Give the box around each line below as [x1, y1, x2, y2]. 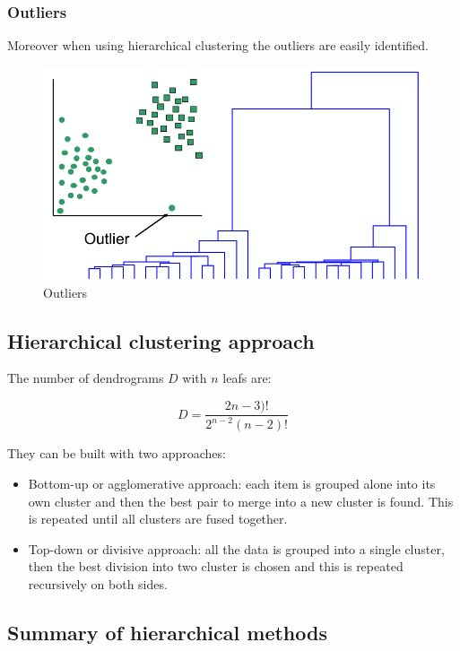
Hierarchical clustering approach [7, 326, 315, 354]
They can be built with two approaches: [7, 444, 226, 463]
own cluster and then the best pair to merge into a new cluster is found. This [28, 491, 454, 510]
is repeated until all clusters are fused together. [28, 509, 288, 528]
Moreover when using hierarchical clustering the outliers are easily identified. [7, 36, 429, 55]
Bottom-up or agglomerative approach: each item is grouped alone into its [28, 474, 436, 493]
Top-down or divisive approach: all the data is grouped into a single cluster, [28, 539, 445, 558]
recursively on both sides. [28, 575, 168, 594]
